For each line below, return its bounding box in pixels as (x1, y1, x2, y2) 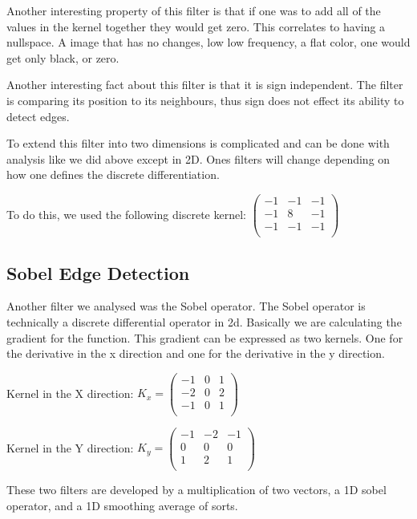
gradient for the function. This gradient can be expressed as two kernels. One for (6, 329, 403, 346)
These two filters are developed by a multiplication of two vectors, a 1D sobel (6, 481, 387, 498)
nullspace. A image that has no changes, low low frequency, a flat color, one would (6, 34, 411, 51)
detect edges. (6, 107, 70, 124)
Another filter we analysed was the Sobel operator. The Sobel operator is (6, 298, 366, 314)
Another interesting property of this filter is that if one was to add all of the (6, 2, 381, 18)
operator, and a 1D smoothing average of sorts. (6, 497, 238, 513)
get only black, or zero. (6, 49, 119, 66)
